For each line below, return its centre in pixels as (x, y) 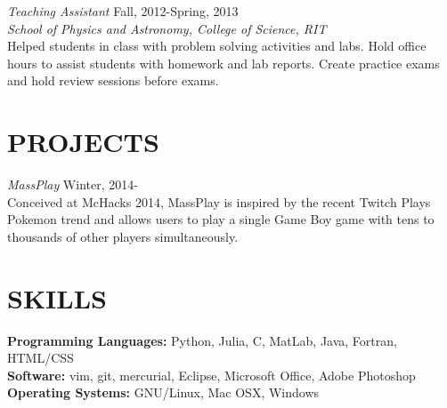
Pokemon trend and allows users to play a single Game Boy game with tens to (221, 219)
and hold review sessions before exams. (113, 80)
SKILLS (57, 297)
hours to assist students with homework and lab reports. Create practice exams (223, 63)
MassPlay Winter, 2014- (73, 184)
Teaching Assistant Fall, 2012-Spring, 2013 (123, 11)
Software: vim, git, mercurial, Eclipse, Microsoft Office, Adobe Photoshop (211, 375)
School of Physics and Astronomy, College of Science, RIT (167, 28)
